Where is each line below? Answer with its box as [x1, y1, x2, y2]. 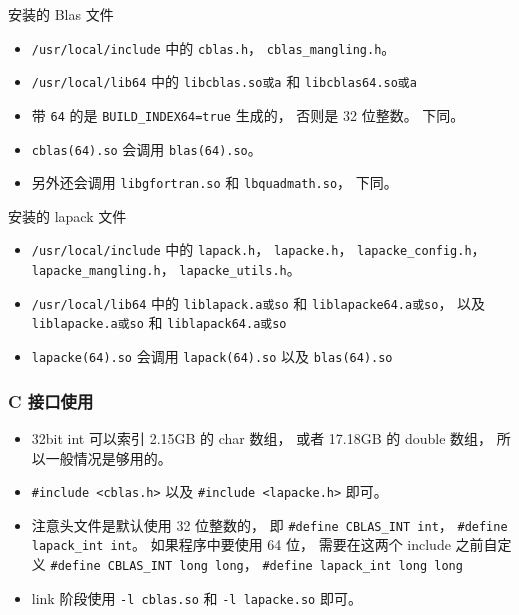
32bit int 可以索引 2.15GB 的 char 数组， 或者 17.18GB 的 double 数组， [31, 427, 493, 448]
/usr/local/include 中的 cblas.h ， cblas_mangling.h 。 [31, 37, 396, 58]
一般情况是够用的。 [45, 447, 172, 468]
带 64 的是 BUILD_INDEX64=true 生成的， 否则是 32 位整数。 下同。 [31, 104, 465, 125]
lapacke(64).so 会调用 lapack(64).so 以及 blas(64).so [31, 346, 393, 367]
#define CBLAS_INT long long [50, 559, 244, 574]
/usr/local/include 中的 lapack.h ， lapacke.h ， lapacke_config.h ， [31, 239, 486, 260]
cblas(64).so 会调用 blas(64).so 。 [31, 138, 262, 159]
